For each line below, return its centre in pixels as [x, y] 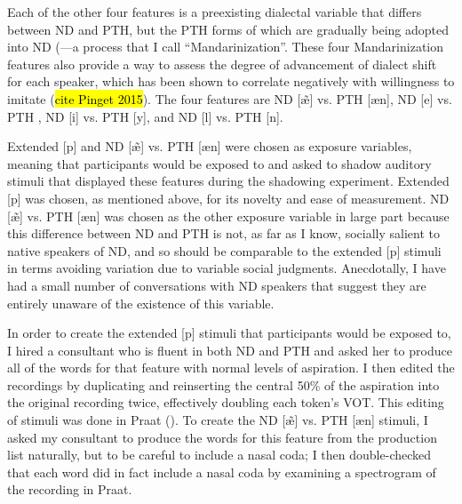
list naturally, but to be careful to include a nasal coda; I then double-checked [219, 455]
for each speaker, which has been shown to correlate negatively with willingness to [231, 81]
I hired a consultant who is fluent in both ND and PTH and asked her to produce [230, 350]
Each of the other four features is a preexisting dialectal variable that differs [215, 12]
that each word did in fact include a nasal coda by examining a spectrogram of [222, 472]
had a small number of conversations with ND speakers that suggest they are [217, 285]
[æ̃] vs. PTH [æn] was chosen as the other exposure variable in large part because [228, 216]
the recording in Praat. [70, 489]
